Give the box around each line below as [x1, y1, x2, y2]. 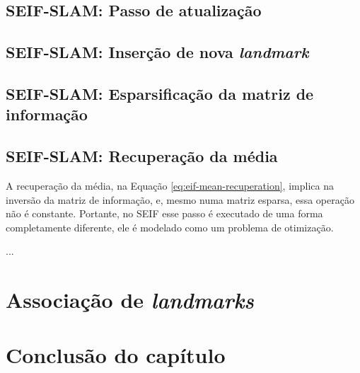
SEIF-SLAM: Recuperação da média [6, 145, 278, 167]
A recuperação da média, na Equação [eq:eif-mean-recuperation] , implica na [6, 178, 334, 193]
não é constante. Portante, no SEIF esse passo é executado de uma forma [6, 206, 323, 221]
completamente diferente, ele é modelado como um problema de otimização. [6, 219, 334, 234]
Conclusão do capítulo [6, 340, 226, 369]
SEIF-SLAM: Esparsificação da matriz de [6, 82, 314, 104]
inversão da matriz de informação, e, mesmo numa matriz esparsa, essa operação [6, 192, 354, 207]
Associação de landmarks [6, 285, 254, 315]
